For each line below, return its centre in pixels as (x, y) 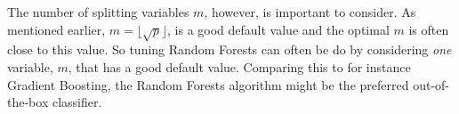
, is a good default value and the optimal (278, 29)
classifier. (77, 102)
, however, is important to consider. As (310, 12)
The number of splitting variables (98, 12)
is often (429, 29)
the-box (28, 102)
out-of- (431, 84)
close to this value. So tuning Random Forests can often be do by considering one (229, 49)
